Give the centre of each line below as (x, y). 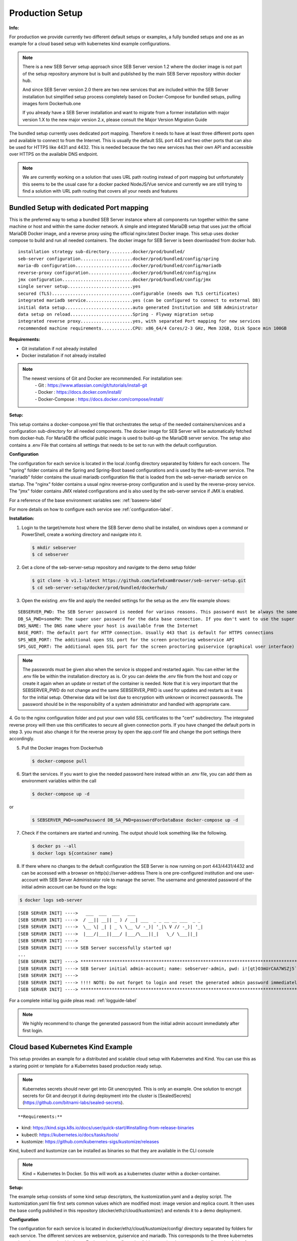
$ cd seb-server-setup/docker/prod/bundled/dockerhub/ (100, 587)
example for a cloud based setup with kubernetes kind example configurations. (90, 44)
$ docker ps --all (54, 846)
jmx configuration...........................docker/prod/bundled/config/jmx (115, 280)
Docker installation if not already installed (64, 355)
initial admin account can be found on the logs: (69, 887)
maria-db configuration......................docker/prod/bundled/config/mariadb (120, 266)
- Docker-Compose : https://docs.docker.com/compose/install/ (99, 399)
